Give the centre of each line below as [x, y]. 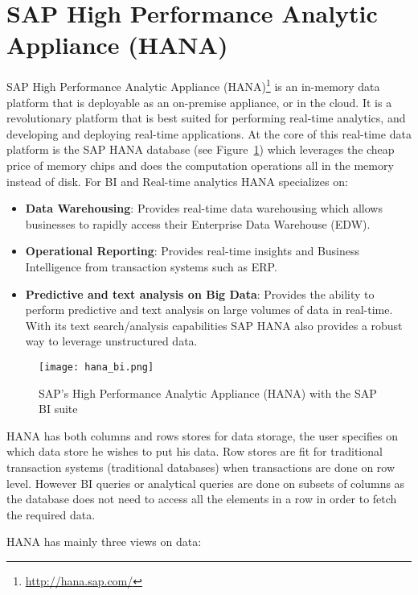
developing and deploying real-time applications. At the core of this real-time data [209, 133]
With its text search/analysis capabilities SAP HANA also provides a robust [214, 325]
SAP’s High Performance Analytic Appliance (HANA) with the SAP [208, 393]
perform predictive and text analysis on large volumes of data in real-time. [209, 310]
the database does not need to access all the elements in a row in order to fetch [202, 499]
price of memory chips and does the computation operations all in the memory [200, 165]
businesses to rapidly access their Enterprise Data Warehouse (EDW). [198, 223]
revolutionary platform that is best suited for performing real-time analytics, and [206, 118]
